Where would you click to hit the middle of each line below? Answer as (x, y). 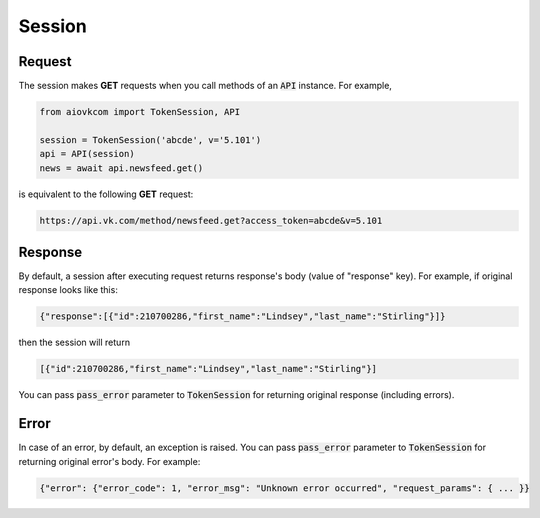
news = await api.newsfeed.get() (121, 168)
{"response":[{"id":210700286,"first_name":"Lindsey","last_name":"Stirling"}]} (242, 316)
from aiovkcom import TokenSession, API (139, 112)
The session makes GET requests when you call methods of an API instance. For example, (205, 86)
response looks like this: (68, 290)
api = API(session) (87, 154)
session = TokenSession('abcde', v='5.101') (150, 139)
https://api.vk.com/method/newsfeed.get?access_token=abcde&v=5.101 (211, 220)
